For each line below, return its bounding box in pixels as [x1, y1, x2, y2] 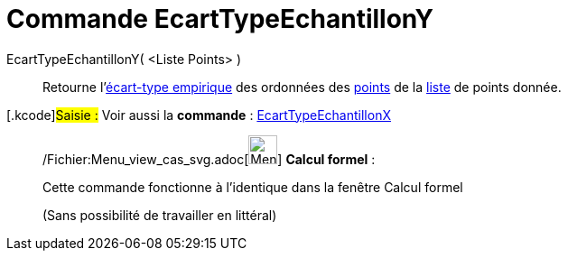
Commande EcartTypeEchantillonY [6, 4, 434, 34]
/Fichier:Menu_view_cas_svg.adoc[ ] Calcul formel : [42, 151, 376, 167]
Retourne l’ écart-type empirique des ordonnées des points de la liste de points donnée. [42, 78, 562, 95]
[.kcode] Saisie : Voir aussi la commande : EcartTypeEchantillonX [6, 106, 391, 123]
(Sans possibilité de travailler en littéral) [42, 207, 277, 223]
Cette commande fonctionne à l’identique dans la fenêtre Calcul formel [42, 179, 463, 195]
